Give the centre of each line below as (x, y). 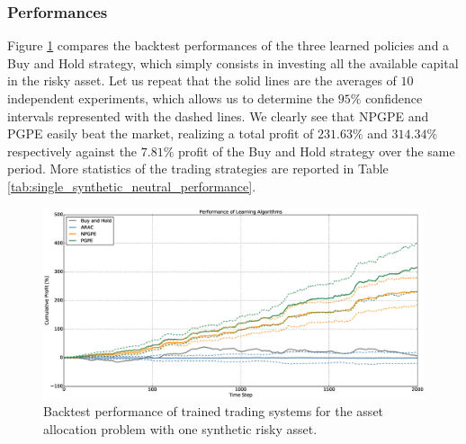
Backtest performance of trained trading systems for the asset (214, 411)
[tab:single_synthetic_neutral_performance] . (132, 186)
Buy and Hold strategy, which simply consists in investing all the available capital (233, 62)
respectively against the (72, 151)
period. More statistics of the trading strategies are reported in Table (198, 169)
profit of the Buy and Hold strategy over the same (316, 151)
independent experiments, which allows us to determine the (171, 98)
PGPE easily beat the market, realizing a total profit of (161, 133)
